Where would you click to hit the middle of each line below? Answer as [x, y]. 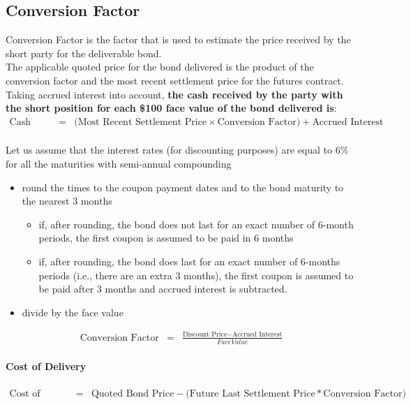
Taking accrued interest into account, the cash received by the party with [174, 94]
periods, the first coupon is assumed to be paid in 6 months [166, 238]
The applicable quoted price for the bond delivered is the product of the [160, 67]
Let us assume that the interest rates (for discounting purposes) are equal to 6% [177, 150]
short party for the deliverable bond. [84, 53]
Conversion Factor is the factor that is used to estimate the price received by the [178, 39]
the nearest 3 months [67, 201]
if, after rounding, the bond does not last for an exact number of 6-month [196, 224]
